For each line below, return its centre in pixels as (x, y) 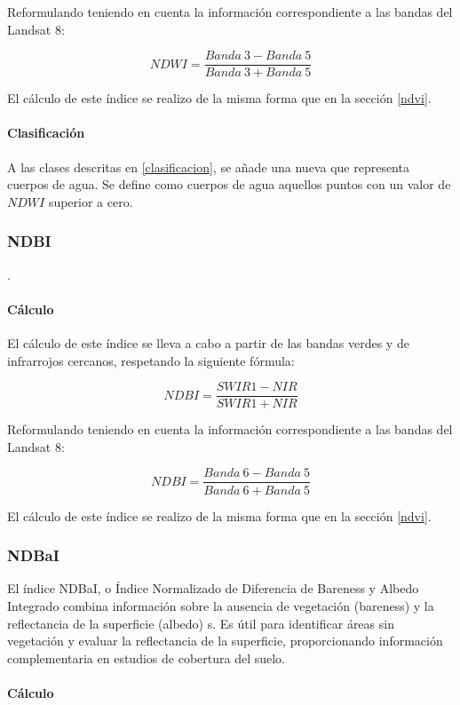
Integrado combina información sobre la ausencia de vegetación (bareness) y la (221, 605)
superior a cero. (91, 201)
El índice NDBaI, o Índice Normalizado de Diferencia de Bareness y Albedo (213, 588)
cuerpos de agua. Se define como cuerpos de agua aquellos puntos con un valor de (229, 184)
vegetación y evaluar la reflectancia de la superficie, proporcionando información (225, 641)
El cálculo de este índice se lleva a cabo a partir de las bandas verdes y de (208, 343)
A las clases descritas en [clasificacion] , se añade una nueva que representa (208, 166)
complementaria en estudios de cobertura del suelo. (146, 657)
